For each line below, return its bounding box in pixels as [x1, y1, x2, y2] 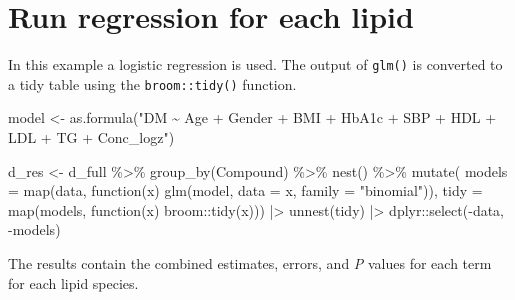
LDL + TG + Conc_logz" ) [8, 127, 175, 148]
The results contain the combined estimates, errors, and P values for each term [8, 253, 492, 273]
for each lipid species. [8, 272, 139, 293]
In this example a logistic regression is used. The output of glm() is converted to [8, 54, 503, 75]
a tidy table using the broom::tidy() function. [8, 73, 297, 94]
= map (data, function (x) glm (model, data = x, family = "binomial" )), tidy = [8, 180, 483, 201]
